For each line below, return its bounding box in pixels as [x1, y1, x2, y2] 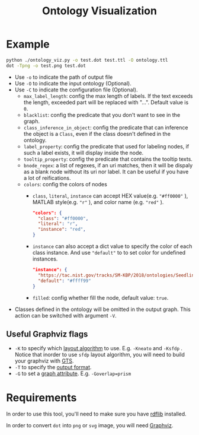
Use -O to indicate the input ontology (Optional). [14, 80, 132, 87]
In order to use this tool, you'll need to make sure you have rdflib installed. [6, 411, 187, 418]
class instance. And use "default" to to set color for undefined [32, 249, 186, 256]
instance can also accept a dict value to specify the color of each [32, 243, 192, 250]
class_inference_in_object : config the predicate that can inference [23, 123, 188, 131]
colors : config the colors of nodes [23, 180, 108, 188]
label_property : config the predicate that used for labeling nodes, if [23, 142, 190, 150]
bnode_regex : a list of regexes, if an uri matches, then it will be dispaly [23, 161, 193, 169]
